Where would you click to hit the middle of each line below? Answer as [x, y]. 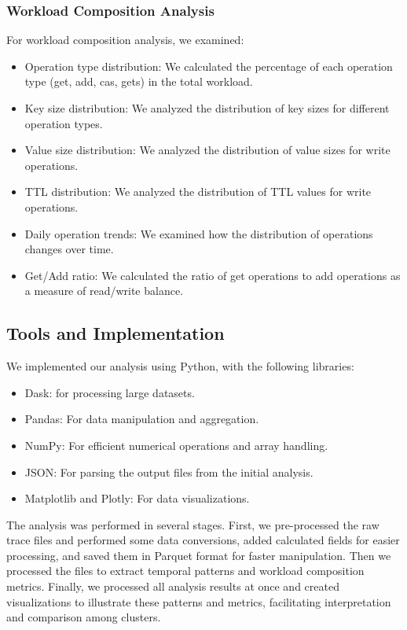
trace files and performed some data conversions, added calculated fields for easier [203, 540]
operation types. [64, 123]
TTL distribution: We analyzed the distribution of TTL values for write [198, 192]
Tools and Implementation [115, 333]
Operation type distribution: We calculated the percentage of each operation [209, 66]
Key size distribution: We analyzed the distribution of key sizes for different [207, 108]
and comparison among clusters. [84, 617]
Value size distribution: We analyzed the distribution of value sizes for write [207, 150]
